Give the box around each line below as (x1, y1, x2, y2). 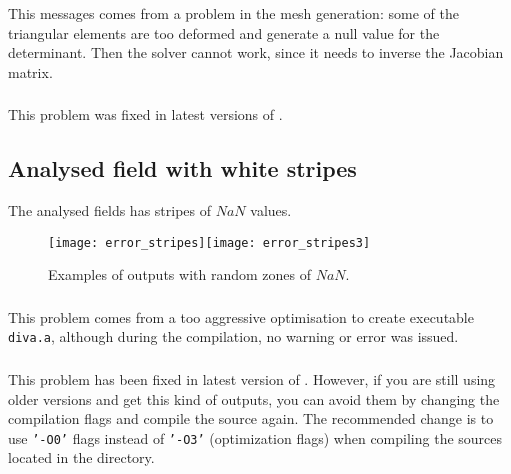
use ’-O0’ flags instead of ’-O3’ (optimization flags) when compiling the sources (8, 427, 503, 448)
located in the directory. (8, 447, 155, 468)
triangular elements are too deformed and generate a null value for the (8, 22, 440, 43)
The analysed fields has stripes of (8, 200, 212, 221)
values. (250, 200, 292, 221)
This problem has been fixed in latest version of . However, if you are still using (8, 368, 496, 389)
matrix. (8, 61, 53, 82)
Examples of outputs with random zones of (48, 264, 311, 285)
